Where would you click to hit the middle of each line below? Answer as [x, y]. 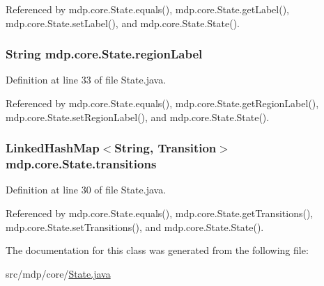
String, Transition [165, 148]
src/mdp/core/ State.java [58, 273]
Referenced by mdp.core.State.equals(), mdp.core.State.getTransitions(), [160, 213]
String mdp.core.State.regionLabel [104, 54]
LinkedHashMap [53, 148]
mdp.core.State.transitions [81, 164]
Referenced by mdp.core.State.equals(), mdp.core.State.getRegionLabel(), [162, 103]
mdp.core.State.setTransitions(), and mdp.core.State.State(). [135, 227]
